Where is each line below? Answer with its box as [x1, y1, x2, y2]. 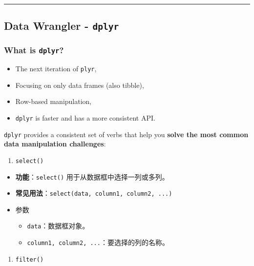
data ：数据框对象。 [27, 221, 89, 231]
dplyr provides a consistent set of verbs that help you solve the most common [4, 129, 249, 139]
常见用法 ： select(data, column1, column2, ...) [15, 188, 172, 198]
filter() [15, 256, 44, 263]
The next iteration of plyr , [15, 63, 97, 74]
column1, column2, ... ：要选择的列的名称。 [27, 237, 169, 247]
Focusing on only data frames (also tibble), [15, 80, 144, 90]
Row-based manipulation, [15, 96, 92, 106]
